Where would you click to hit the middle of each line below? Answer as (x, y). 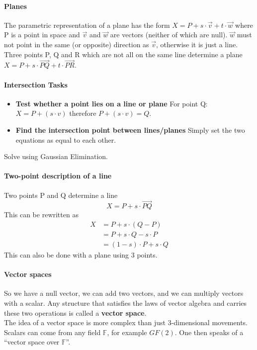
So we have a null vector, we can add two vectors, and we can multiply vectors (124, 293)
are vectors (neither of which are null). (169, 35)
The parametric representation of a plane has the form (87, 25)
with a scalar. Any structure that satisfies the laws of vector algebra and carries (126, 303)
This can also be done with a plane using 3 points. (81, 255)
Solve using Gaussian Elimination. (56, 156)
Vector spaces (28, 274)
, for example (127, 332)
